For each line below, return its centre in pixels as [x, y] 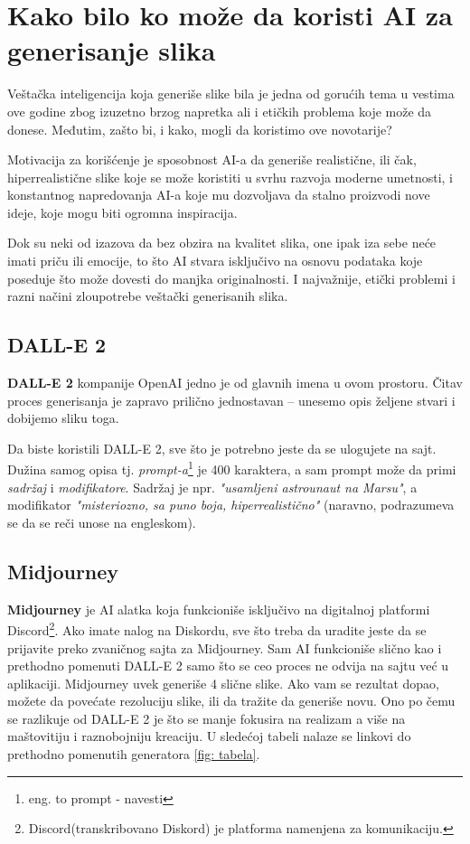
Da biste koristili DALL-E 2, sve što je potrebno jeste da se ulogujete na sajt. [222, 448]
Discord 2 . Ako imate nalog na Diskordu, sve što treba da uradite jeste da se [217, 628]
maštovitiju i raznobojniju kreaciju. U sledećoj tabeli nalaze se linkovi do [209, 736]
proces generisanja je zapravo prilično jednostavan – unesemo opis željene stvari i [231, 400]
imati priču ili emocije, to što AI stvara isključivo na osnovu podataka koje [215, 261]
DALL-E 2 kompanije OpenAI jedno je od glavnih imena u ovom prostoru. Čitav [235, 383]
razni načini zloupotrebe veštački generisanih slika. [148, 296]
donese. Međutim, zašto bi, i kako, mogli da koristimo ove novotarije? [200, 129]
